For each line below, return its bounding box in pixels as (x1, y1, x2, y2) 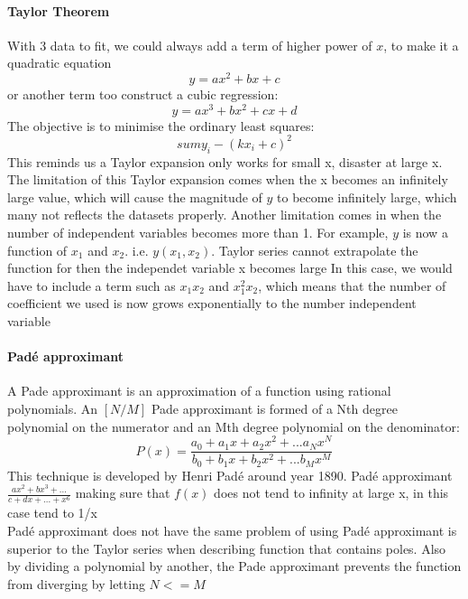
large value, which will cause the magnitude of (7, 187, 262, 206)
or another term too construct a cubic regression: (7, 85, 279, 104)
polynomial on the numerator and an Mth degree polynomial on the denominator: (7, 416, 460, 435)
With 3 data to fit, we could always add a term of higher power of (7, 35, 372, 54)
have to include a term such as (7, 276, 176, 295)
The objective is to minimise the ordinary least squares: (7, 116, 315, 135)
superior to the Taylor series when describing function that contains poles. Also (7, 538, 446, 557)
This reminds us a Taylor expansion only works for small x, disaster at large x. (7, 152, 443, 171)
